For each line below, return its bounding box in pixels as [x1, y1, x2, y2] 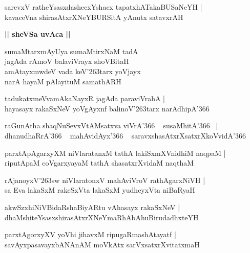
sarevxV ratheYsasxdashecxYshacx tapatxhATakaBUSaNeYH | [5, 2, 202, 12]
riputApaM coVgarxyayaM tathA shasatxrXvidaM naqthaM [5, 157, 194, 168]
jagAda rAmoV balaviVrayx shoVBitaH [5, 56, 129, 66]
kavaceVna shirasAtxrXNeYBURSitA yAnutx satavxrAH [5, 11, 183, 22]
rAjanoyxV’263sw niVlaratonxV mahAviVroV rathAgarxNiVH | [5, 174, 205, 185]
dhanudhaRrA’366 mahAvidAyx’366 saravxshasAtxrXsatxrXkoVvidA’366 [5, 130, 246, 141]
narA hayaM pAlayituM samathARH [5, 76, 121, 86]
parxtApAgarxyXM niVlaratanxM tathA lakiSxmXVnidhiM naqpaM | [5, 147, 226, 158]
